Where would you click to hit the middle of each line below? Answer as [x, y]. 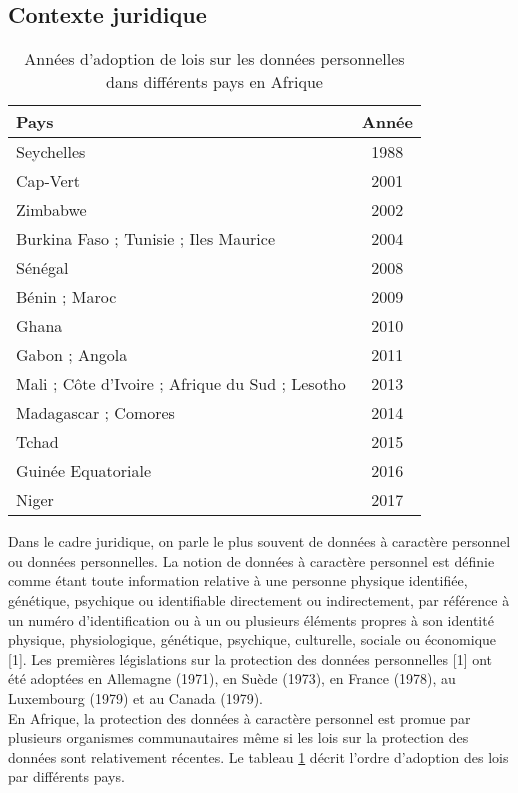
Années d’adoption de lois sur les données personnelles [214, 59]
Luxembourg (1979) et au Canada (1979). [135, 697]
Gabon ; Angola [72, 355]
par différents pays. [66, 776]
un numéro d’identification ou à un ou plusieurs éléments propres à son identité [251, 619]
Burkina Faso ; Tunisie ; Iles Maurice [146, 239]
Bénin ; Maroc [66, 297]
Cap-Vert [48, 181]
